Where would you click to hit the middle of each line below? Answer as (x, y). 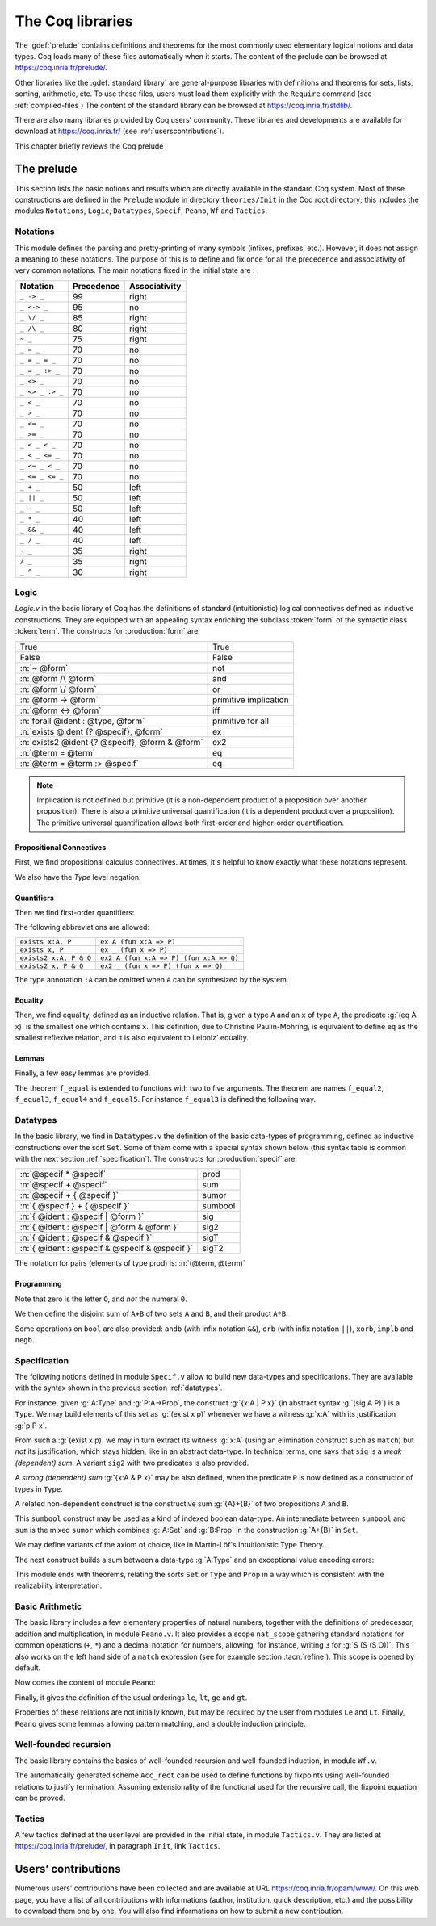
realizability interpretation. (59, 1585)
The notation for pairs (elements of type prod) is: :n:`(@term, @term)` (130, 1263)
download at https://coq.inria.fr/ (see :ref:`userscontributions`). (119, 131)
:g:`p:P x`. (31, 1426)
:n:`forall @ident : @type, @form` (82, 721)
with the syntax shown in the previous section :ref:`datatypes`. (119, 1388)
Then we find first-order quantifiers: (75, 912)
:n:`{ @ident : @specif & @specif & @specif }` (107, 1249)
